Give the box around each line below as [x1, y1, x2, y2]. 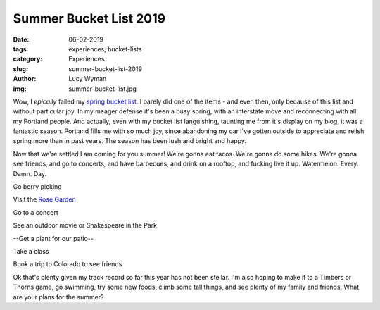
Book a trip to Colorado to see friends [13, 260, 122, 268]
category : [13, 55, 43, 63]
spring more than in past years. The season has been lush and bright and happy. [13, 137, 246, 145]
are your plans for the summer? [13, 292, 105, 301]
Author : [13, 75, 37, 83]
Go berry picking [13, 182, 63, 191]
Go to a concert [13, 208, 59, 216]
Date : [13, 35, 30, 44]
